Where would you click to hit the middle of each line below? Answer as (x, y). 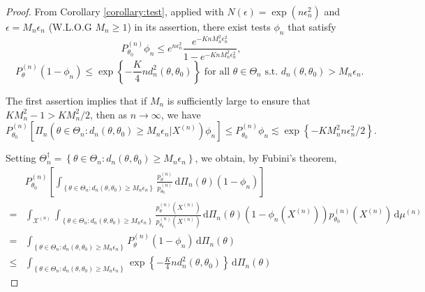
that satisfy (312, 26)
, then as (109, 114)
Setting (21, 158)
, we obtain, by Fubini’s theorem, (266, 158)
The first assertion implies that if (76, 100)
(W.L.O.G (70, 26)
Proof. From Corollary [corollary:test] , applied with (115, 11)
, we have (181, 114)
